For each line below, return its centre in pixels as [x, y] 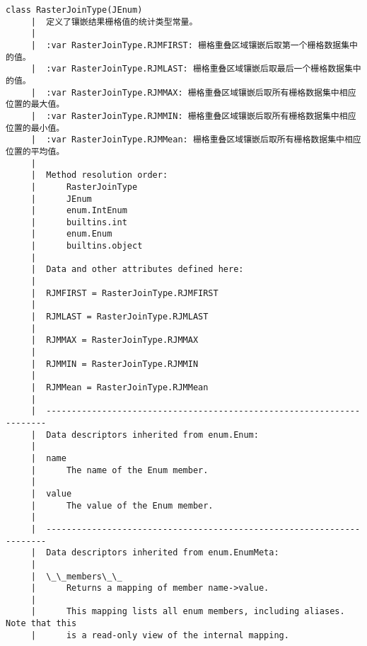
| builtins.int [79, 222]
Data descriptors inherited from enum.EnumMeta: [163, 553]
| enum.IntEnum [79, 211]
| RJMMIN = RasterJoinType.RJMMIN [115, 364]
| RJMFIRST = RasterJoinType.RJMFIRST [124, 293]
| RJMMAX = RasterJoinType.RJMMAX [115, 340]
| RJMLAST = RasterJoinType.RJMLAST [120, 317]
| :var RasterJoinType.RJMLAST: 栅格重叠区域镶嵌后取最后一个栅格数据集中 [196, 69]
